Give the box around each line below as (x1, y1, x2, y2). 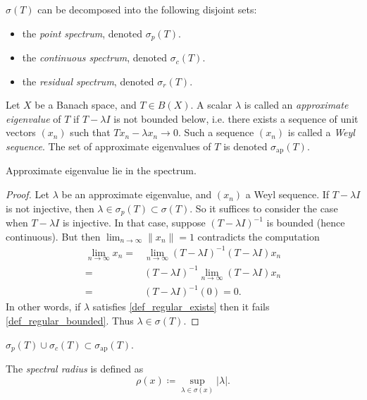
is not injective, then (6, 200, 94, 215)
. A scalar (190, 97, 232, 112)
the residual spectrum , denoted (22, 73, 154, 88)
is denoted (223, 139, 268, 154)
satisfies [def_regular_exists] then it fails (92, 299, 270, 314)
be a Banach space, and (35, 97, 137, 112)
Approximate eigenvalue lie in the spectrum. (6, 163, 197, 178)
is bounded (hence (266, 215, 345, 230)
